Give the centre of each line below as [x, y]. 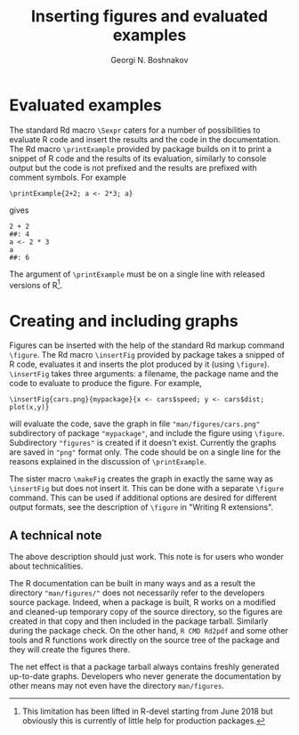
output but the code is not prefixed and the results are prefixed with [133, 167]
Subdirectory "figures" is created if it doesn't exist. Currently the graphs [143, 443]
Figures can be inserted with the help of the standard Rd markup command [147, 345]
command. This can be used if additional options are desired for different [143, 498]
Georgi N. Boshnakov [149, 60]
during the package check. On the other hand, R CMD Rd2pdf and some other [149, 631]
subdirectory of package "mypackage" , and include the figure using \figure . [147, 433]
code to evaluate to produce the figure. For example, [105, 384]
